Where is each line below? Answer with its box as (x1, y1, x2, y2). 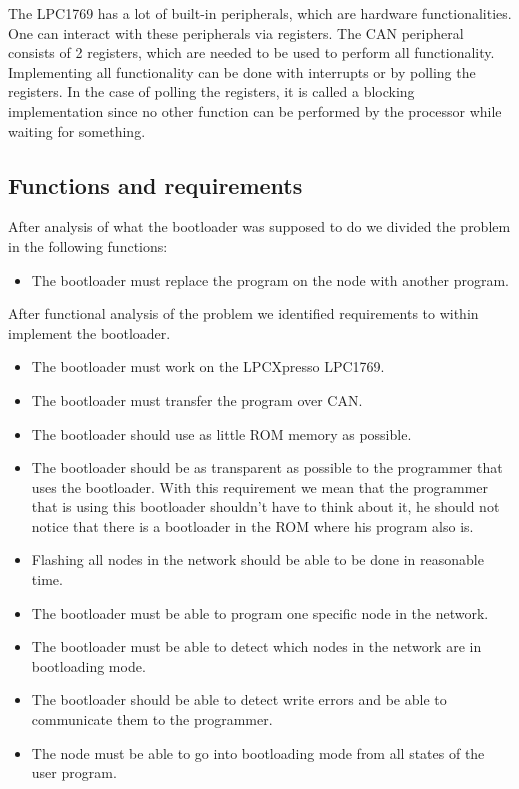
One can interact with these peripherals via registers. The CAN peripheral (8, 22, 464, 43)
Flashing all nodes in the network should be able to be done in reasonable (31, 549, 484, 570)
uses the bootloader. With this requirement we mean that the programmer (31, 476, 489, 497)
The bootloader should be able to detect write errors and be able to (31, 689, 447, 710)
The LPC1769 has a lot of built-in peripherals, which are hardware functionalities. (8, 3, 512, 23)
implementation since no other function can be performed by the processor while (8, 100, 502, 121)
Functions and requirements (8, 169, 303, 200)
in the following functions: (8, 235, 168, 256)
